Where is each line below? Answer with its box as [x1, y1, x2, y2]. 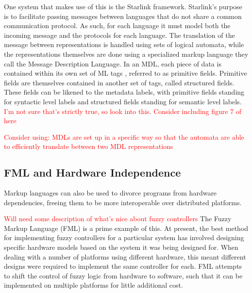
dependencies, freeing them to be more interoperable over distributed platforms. [4, 197, 242, 207]
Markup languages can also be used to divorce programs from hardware [4, 188, 217, 198]
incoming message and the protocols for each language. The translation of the [4, 30, 235, 40]
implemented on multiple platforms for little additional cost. [4, 280, 183, 290]
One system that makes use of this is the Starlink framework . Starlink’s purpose [4, 1, 242, 11]
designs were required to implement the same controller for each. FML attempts [4, 261, 242, 271]
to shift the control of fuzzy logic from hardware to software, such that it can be [4, 270, 243, 280]
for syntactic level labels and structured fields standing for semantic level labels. [4, 96, 242, 106]
